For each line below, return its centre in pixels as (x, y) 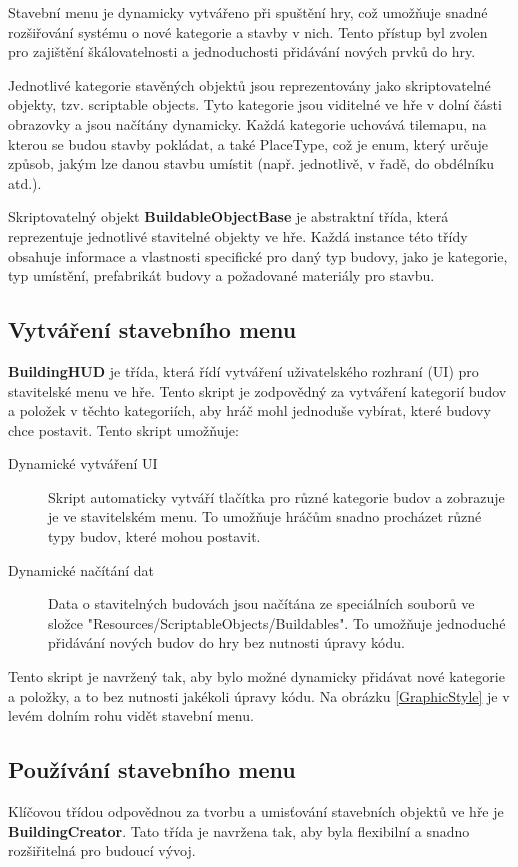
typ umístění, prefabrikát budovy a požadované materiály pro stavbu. (221, 275)
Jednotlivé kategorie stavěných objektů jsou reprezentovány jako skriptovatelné (249, 84)
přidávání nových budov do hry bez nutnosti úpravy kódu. (226, 642)
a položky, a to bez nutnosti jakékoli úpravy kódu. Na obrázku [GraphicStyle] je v (259, 695)
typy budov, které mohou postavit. (154, 536)
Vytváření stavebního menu (152, 329)
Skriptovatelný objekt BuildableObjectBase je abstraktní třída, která (228, 216)
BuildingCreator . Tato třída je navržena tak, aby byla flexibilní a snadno (239, 830)
